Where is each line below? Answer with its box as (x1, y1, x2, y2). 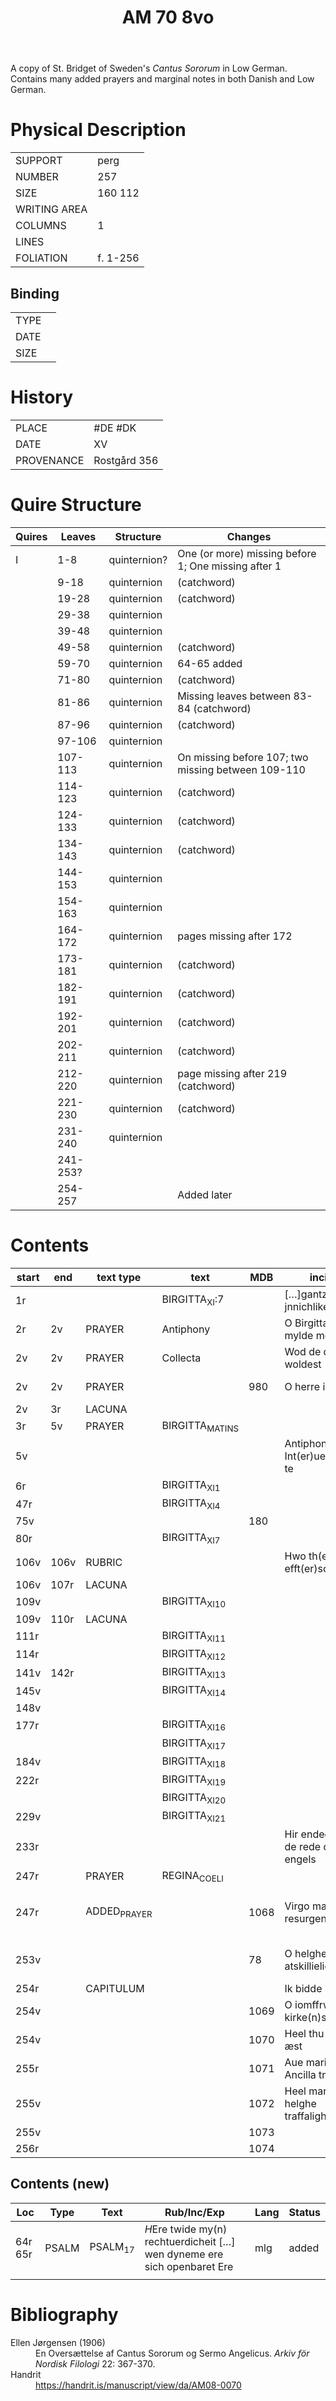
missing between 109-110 (177, 762, 306, 776)
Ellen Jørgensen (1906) (10, 2336, 106, 2348)
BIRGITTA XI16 (161, 1717, 227, 1733)
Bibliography (10, 2303, 119, 2326)
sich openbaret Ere (144, 2259, 234, 2273)
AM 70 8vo (121, 6, 215, 29)
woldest (284, 1357, 322, 1371)
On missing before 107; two (177, 750, 309, 764)
